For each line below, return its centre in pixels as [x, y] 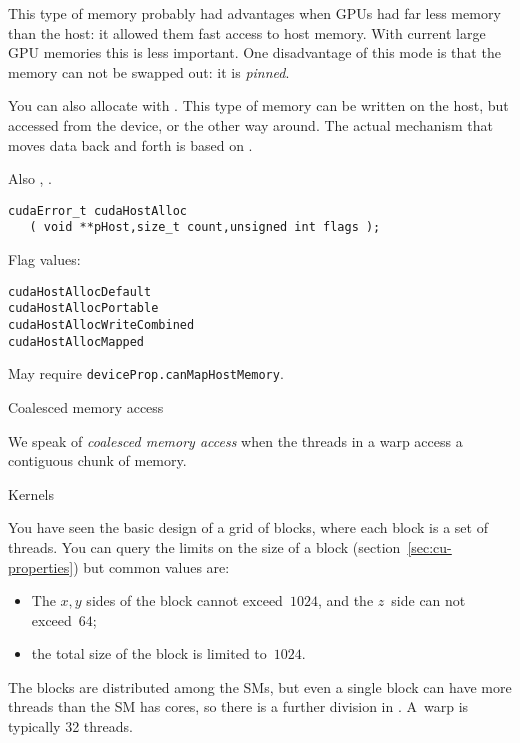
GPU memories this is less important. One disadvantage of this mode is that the [254, 52]
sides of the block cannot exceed [184, 600]
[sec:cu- [429, 546]
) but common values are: [151, 566]
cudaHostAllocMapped [76, 341]
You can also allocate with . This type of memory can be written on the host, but [258, 105]
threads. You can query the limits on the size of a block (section [204, 546]
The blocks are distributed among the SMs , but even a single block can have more [260, 686]
